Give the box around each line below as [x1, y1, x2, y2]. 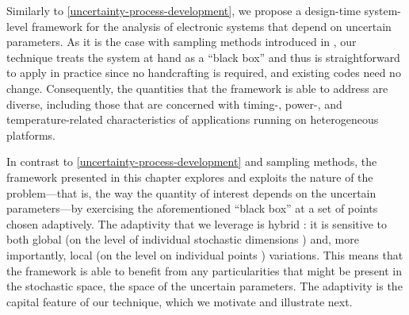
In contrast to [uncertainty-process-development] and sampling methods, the [6, 153, 377, 170]
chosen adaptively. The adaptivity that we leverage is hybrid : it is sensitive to [6, 215, 387, 232]
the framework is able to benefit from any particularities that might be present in [6, 262, 403, 279]
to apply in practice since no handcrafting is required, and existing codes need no [6, 64, 401, 81]
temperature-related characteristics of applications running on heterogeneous [6, 111, 379, 128]
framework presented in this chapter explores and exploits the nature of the [6, 168, 373, 185]
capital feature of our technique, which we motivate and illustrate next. [6, 293, 353, 309]
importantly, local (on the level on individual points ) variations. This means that [6, 246, 403, 263]
